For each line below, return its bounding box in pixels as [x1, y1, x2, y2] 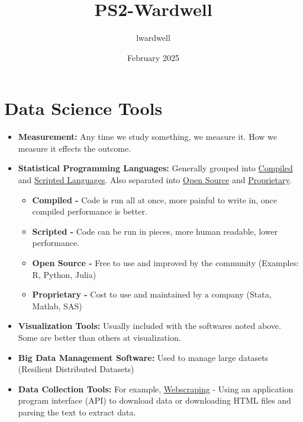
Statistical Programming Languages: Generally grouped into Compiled [18, 162, 293, 174]
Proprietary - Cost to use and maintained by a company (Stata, [32, 288, 272, 300]
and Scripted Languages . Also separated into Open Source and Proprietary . [18, 174, 292, 186]
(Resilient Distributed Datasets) [18, 363, 134, 375]
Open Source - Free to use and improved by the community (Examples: [32, 257, 299, 268]
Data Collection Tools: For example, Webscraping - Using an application [18, 382, 294, 395]
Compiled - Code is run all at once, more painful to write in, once [32, 193, 278, 206]
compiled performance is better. [32, 205, 147, 218]
